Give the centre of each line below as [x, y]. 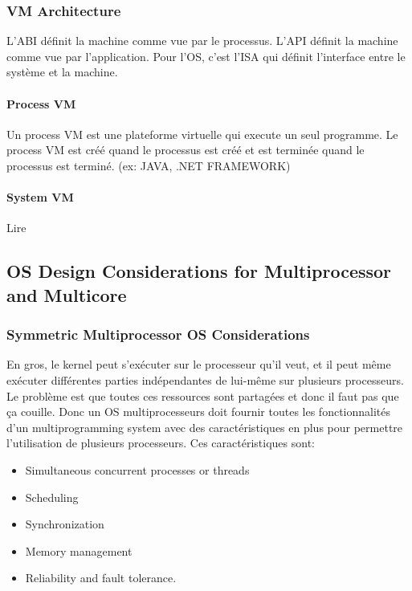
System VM [40, 197]
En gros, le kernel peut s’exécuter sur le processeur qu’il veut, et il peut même [199, 364]
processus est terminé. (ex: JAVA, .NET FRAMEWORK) [149, 165]
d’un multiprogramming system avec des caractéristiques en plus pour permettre [205, 427]
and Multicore [67, 294]
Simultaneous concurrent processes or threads [137, 469]
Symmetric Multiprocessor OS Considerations [158, 334]
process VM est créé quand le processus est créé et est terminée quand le [186, 150]
